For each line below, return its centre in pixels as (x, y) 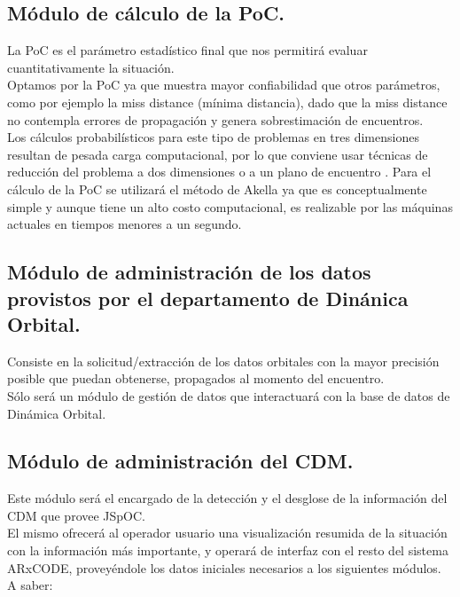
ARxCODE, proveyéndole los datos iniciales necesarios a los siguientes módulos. (224, 567)
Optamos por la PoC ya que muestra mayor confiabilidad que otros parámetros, (224, 85)
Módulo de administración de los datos (189, 272)
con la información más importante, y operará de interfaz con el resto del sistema (228, 550)
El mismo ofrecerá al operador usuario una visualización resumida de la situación (227, 533)
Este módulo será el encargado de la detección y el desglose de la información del (227, 498)
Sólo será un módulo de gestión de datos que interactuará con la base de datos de (229, 395)
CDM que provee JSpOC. (76, 515)
